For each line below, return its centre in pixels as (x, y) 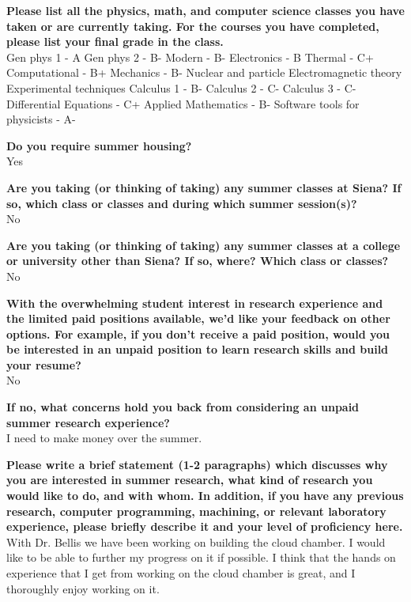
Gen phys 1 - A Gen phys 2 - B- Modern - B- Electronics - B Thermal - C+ (190, 57)
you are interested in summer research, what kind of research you (190, 480)
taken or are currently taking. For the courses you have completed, (193, 26)
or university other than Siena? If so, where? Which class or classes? (198, 261)
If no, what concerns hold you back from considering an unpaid (183, 407)
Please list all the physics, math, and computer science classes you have (205, 10)
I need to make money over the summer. (104, 438)
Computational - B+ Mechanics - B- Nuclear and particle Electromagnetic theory (204, 72)
